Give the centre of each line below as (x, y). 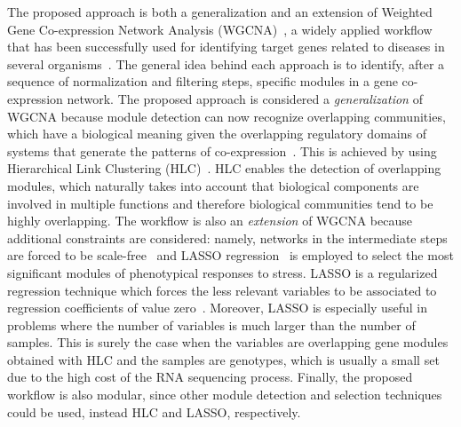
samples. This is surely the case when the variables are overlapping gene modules (228, 342)
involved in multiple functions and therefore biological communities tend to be (220, 203)
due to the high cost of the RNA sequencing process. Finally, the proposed (210, 377)
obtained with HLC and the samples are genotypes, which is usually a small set (223, 359)
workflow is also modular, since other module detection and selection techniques (225, 395)
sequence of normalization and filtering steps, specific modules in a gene (203, 81)
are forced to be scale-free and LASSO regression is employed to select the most (230, 255)
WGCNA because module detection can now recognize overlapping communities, (227, 116)
